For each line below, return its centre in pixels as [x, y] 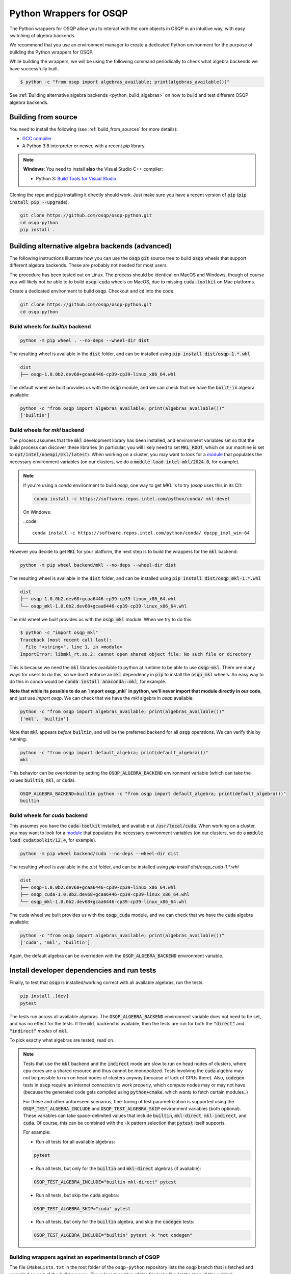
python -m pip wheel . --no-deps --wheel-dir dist [85, 340]
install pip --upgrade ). [39, 202]
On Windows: [37, 512]
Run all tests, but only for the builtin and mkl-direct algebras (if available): [118, 1168]
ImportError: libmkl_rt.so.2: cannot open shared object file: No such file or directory [136, 654]
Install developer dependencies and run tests [83, 971]
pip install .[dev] [44, 996]
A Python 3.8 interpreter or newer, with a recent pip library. [84, 146]
